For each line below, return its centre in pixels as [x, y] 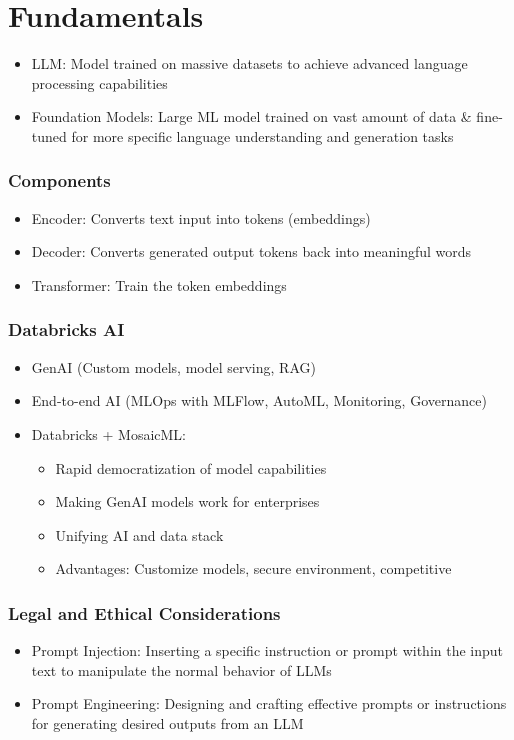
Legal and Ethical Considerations [144, 612]
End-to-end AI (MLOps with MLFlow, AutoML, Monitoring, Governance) [259, 400]
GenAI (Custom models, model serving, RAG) [173, 366]
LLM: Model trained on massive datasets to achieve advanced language [249, 63]
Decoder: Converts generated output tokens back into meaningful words [251, 251]
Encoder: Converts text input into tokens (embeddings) [201, 217]
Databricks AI [66, 329]
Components [59, 180]
